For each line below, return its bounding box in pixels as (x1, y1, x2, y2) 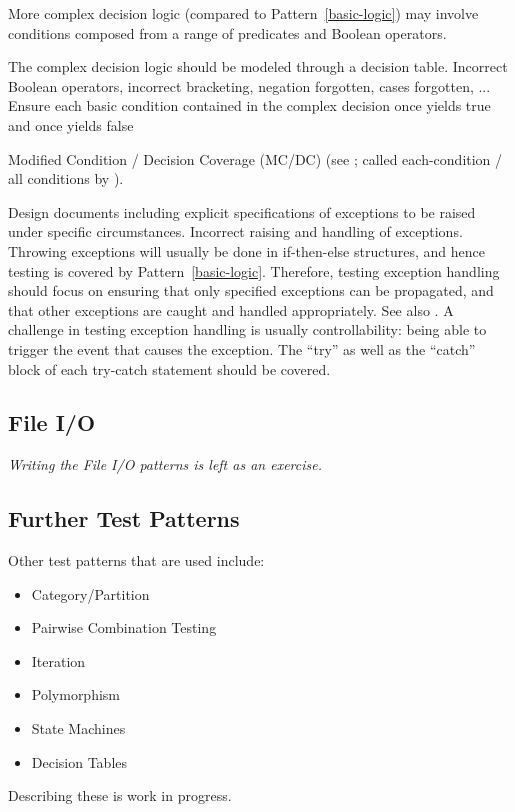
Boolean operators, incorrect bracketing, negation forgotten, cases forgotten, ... (8, 75, 491, 96)
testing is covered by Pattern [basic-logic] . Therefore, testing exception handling (8, 260, 500, 281)
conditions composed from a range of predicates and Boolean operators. (8, 22, 447, 43)
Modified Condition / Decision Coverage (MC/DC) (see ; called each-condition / (8, 148, 503, 169)
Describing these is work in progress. (8, 785, 232, 806)
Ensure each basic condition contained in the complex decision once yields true (8, 95, 491, 116)
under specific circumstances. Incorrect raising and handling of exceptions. (8, 221, 463, 242)
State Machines (31, 718, 126, 739)
